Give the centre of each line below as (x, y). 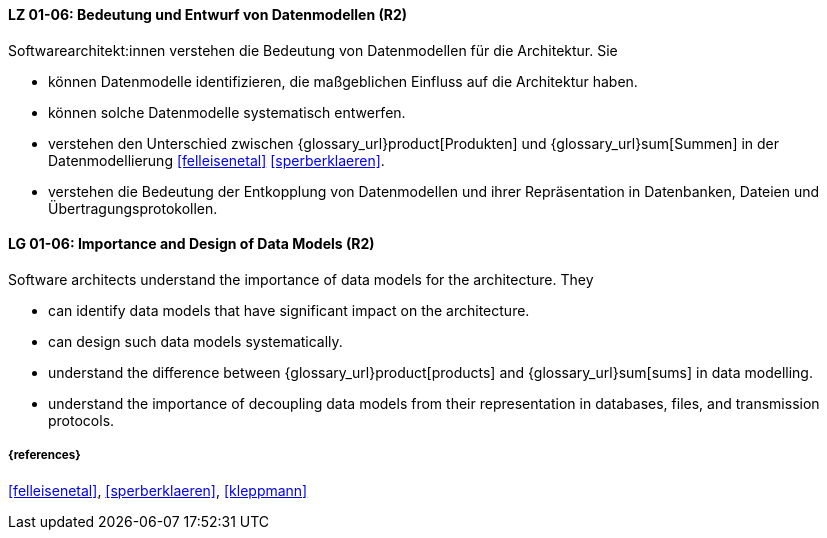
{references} (44, 455)
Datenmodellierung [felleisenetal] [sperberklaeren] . (216, 160)
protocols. (81, 420)
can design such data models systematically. (195, 341)
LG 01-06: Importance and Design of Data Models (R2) (191, 244)
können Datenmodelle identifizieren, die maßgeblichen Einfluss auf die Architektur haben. (343, 81)
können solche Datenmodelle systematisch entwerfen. (227, 112)
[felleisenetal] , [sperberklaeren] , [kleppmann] (158, 490)
